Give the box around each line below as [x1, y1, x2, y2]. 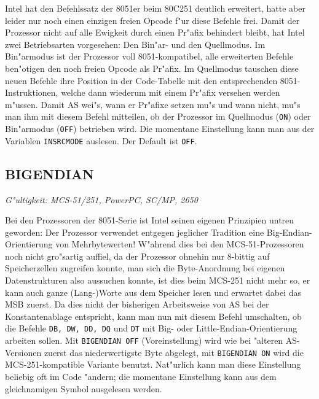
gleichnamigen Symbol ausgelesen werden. [5, 382, 162, 395]
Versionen [5, 346, 42, 358]
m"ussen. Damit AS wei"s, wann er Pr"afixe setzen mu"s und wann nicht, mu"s [5, 98, 301, 110]
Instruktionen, [5, 86, 58, 99]
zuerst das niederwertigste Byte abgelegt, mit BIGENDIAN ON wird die [44, 346, 304, 358]
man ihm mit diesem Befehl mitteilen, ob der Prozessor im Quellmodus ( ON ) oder [5, 110, 311, 123]
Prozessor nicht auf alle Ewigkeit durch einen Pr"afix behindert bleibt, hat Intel [5, 26, 305, 39]
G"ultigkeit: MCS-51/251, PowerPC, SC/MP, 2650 [5, 193, 198, 206]
